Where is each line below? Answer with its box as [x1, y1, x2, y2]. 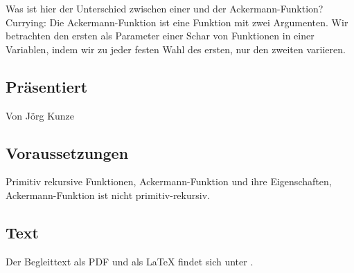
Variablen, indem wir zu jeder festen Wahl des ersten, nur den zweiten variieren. [6, 41, 346, 56]
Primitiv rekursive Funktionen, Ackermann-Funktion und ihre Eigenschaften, [6, 174, 332, 189]
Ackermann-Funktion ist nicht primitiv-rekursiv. [6, 187, 210, 202]
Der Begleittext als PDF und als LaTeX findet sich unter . [6, 254, 254, 268]
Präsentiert [6, 75, 88, 97]
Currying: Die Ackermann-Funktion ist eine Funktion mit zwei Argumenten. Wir [6, 15, 348, 29]
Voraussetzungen [6, 142, 129, 163]
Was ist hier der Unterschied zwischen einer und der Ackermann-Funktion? [6, 1, 324, 15]
